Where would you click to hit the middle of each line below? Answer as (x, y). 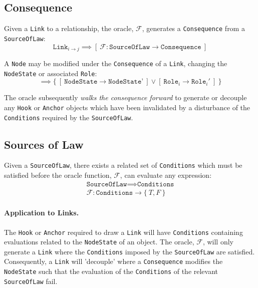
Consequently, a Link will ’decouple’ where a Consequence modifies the (113, 261)
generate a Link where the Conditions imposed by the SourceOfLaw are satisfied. (130, 251)
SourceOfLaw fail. (31, 281)
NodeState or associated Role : (51, 73)
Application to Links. (42, 213)
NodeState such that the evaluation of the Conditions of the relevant (111, 271)
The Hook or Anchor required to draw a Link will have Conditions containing (123, 232)
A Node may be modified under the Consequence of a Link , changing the (116, 63)
